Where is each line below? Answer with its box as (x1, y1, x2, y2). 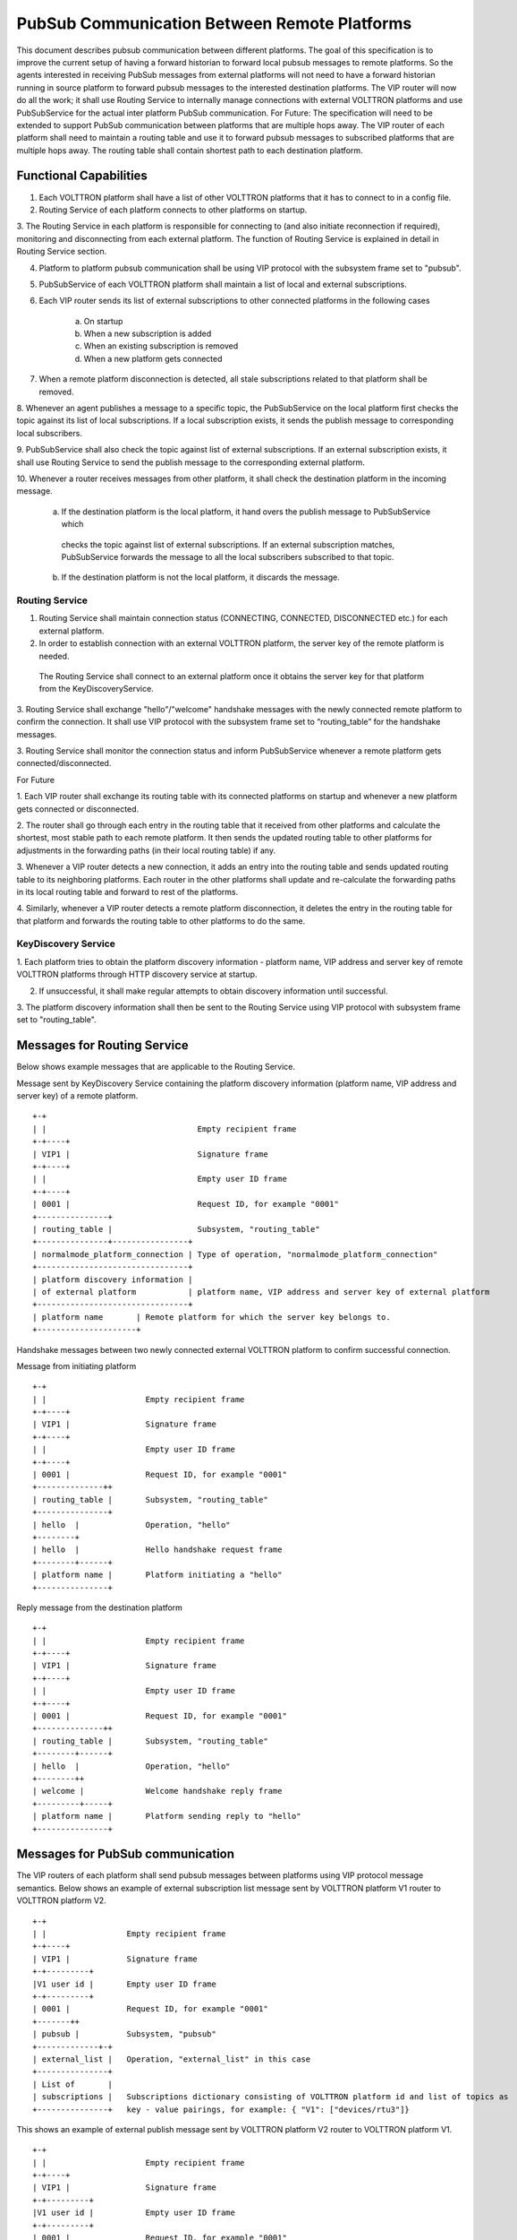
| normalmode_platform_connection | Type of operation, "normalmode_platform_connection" (32, 1249, 438, 1259)
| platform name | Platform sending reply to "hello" (32, 1811, 301, 1822)
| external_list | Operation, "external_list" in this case (32, 2054, 311, 2064)
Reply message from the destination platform (16, 1602, 183, 1613)
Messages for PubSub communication (16, 1847, 235, 1862)
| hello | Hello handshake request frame (32, 1545, 283, 1555)
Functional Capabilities (16, 168, 148, 184)
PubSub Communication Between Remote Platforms (16, 13, 412, 33)
